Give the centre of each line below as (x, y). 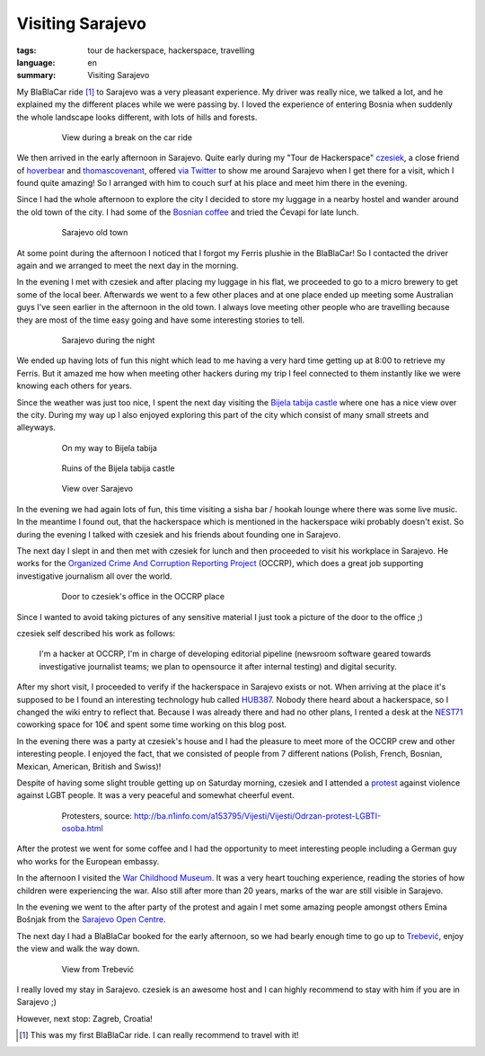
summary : (36, 75)
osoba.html (82, 829)
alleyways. (36, 428)
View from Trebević (98, 969)
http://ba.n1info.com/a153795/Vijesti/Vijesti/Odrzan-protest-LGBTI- (257, 816)
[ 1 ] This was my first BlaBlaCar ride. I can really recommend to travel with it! (159, 1035)
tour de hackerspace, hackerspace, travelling (171, 50)
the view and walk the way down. (78, 949)
